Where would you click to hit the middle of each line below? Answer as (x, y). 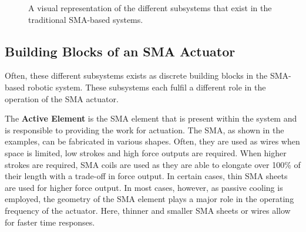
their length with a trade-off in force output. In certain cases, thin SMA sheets (146, 176)
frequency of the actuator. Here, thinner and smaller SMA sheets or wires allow (148, 210)
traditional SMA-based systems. (86, 19)
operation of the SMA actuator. (62, 98)
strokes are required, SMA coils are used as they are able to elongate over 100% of (153, 164)
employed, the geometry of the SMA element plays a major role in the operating (149, 199)
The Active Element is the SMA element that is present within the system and (151, 118)
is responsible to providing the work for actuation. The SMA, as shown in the (144, 130)
